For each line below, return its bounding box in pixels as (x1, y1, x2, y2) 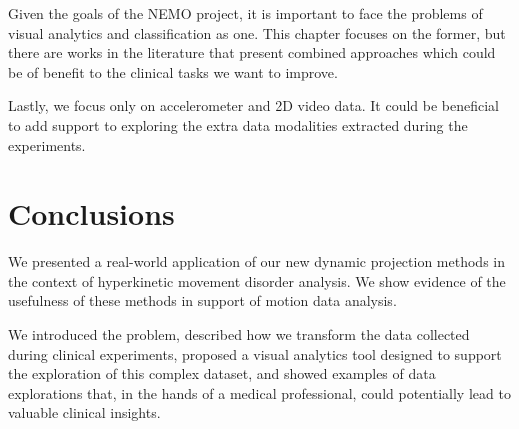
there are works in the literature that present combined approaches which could (8, 42, 496, 63)
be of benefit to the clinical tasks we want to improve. (8, 61, 338, 82)
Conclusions (8, 193, 175, 234)
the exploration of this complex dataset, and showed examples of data (8, 363, 436, 384)
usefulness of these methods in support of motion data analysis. (8, 290, 397, 311)
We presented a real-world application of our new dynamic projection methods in (8, 251, 505, 272)
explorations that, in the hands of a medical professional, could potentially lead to (8, 382, 511, 403)
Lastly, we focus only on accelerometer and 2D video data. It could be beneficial (8, 95, 499, 116)
